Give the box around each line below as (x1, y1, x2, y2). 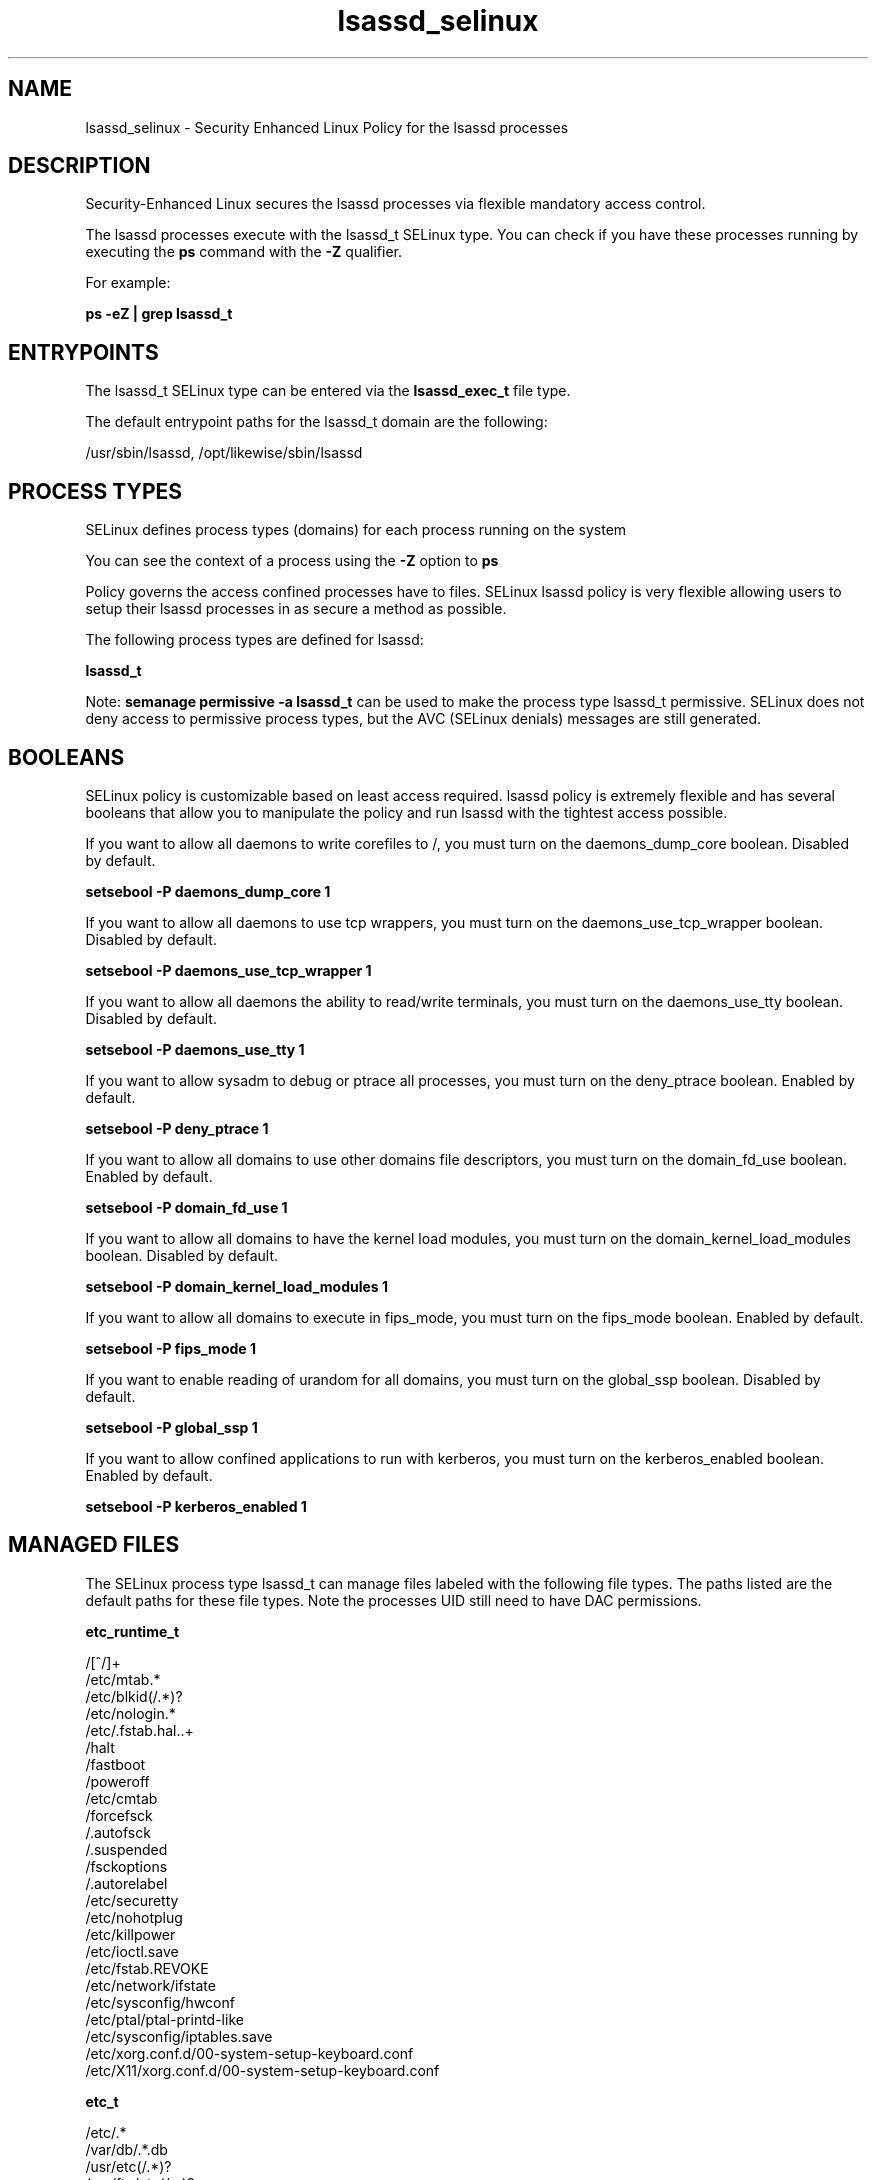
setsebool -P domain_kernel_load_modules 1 (85, 1277, 389, 1295)
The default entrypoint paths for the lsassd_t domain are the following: (85, 413, 548, 431)
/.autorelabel (85, 1874, 168, 1892)
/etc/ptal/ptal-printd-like (85, 2010, 244, 2028)
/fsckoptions (85, 1857, 168, 1875)
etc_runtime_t (85, 1622, 180, 1640)
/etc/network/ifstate (85, 1976, 216, 1994)
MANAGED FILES (8, 1532, 180, 1558)
